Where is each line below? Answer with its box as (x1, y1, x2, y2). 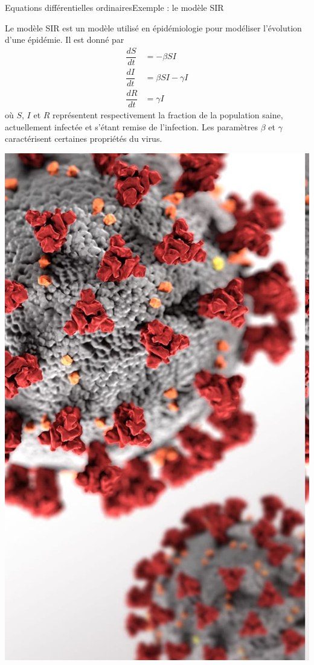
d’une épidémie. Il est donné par (5, 33, 124, 46)
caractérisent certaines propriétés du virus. (5, 132, 162, 145)
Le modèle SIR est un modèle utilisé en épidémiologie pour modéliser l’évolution (5, 21, 302, 34)
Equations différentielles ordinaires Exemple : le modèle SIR (5, 1, 224, 13)
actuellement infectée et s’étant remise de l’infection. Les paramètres (5, 120, 258, 133)
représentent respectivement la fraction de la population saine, (53, 109, 283, 121)
